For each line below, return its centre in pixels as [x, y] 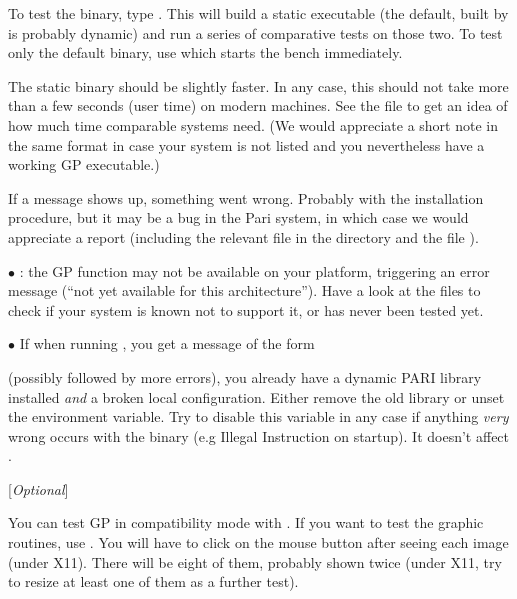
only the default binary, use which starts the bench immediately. [205, 52]
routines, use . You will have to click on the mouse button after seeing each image [258, 542]
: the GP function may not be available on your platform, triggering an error [254, 270]
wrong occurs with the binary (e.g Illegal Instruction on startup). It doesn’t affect [259, 435]
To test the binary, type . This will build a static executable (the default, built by [258, 13]
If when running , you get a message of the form [167, 343]
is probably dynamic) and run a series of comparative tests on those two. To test [255, 32]
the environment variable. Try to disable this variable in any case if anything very [258, 416]
